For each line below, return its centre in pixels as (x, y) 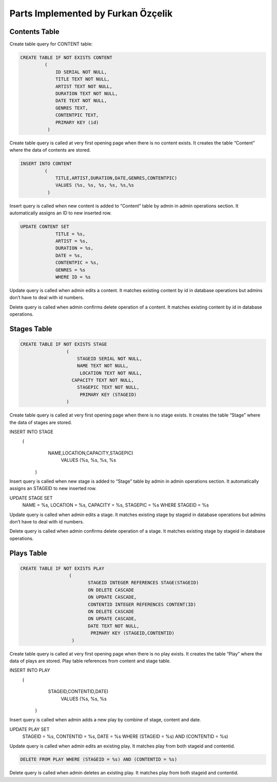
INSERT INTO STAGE (32, 432)
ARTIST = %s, (72, 241)
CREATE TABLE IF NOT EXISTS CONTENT (66, 58)
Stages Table (31, 329)
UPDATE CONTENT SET (45, 227)
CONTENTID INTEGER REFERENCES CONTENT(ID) (142, 604)
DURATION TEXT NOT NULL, (87, 93)
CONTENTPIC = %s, (77, 263)
